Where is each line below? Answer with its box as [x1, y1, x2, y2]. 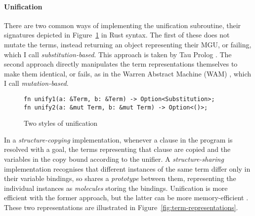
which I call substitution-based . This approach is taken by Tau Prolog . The [4, 49, 232, 59]
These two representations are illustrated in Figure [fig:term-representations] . [4, 202, 238, 213]
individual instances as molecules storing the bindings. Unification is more [4, 182, 228, 193]
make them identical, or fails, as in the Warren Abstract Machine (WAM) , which [4, 68, 252, 78]
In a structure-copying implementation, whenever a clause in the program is [4, 134, 233, 144]
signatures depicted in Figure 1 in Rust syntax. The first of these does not [4, 30, 230, 40]
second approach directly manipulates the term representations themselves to [4, 59, 238, 69]
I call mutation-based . [4, 78, 69, 88]
